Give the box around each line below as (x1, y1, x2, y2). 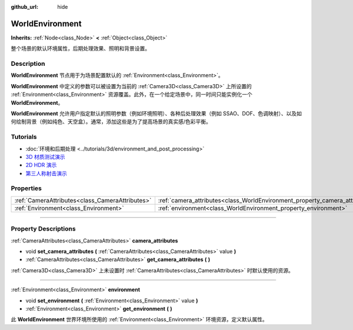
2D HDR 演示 (25, 162, 57, 169)
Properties (11, 184, 42, 192)
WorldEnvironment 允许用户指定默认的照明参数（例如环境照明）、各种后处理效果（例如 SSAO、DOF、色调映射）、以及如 (11, 110, 302, 117)
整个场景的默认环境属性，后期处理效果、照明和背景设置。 (11, 45, 150, 52)
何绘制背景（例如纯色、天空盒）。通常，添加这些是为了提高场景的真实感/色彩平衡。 (11, 118, 212, 125)
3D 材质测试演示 (25, 153, 65, 160)
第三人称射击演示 (25, 169, 67, 176)
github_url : (11, 4, 38, 10)
